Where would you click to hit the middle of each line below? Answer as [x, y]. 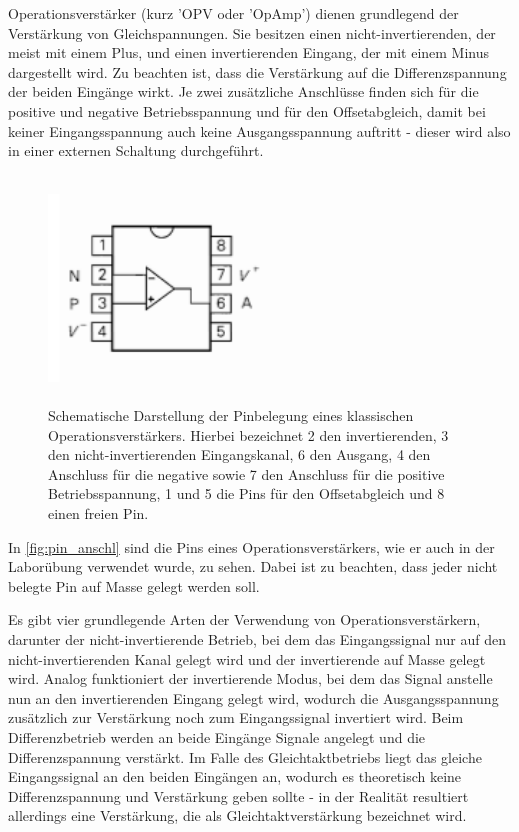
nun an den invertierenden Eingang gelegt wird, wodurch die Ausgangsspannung [253, 697]
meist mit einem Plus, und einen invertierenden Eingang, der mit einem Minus [249, 52]
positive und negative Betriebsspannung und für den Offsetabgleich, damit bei [247, 110]
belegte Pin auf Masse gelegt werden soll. [134, 585]
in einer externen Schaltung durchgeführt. [136, 150]
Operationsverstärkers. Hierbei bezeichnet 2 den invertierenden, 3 [248, 434]
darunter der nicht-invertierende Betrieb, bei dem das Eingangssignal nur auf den [257, 639]
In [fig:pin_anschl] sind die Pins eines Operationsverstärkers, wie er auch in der [251, 546]
